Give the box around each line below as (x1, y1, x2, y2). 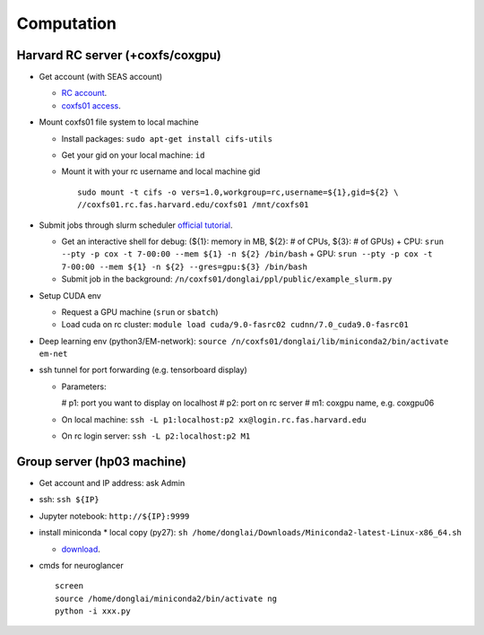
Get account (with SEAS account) (39, 72, 163, 83)
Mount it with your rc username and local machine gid (61, 166, 261, 177)
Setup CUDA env (39, 290, 102, 300)
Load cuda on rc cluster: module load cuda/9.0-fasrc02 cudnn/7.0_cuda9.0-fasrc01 (61, 319, 410, 330)
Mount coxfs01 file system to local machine (39, 117, 199, 127)
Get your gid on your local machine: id (61, 150, 205, 161)
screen (55, 581, 84, 591)
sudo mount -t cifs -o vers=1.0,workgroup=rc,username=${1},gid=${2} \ (77, 187, 399, 197)
